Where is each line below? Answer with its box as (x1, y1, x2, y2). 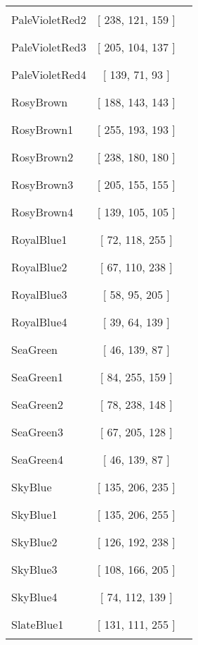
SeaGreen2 (11, 396, 63, 412)
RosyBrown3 (11, 176, 74, 192)
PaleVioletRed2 (11, 11, 86, 27)
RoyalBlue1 (11, 231, 67, 247)
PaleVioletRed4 (11, 66, 86, 82)
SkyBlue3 (11, 561, 58, 577)
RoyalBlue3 (11, 286, 67, 302)
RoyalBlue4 (11, 314, 67, 330)
